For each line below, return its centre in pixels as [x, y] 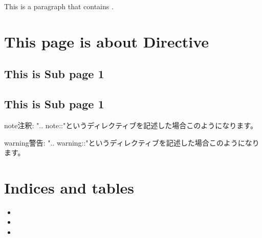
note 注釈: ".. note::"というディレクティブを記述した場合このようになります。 [131, 125]
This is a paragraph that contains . [59, 6]
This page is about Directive [107, 41]
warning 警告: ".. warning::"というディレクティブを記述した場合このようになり [132, 142]
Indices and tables [69, 187]
